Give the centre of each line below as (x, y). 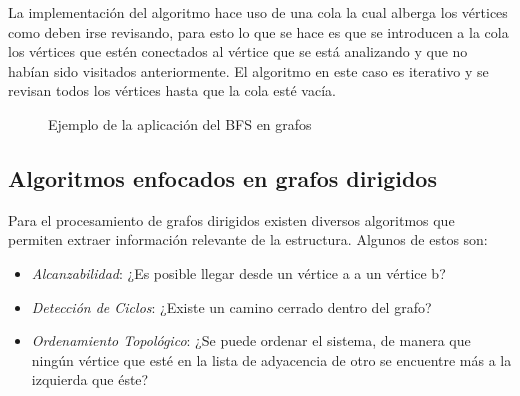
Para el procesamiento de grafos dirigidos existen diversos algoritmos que (231, 219)
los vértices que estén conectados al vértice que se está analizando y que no (238, 51)
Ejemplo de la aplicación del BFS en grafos (180, 123)
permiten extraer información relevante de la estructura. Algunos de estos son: (248, 239)
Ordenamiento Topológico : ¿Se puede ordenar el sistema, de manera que (251, 340)
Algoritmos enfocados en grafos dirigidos (222, 177)
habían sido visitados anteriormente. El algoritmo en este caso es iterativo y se (248, 70)
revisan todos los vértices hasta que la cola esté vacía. (172, 90)
